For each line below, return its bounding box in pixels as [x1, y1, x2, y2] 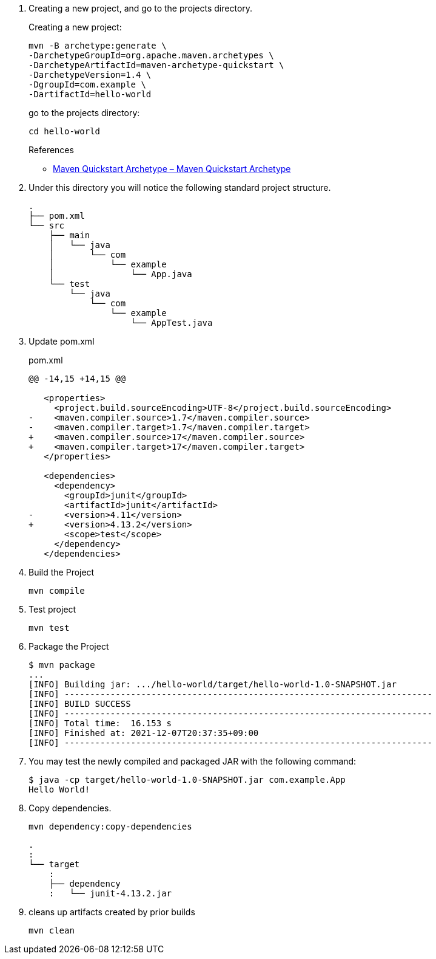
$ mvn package [29, 660, 95, 670]
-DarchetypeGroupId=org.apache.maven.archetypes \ [29, 50, 274, 60]
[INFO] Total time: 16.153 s [29, 718, 172, 728]
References [29, 145, 74, 155]
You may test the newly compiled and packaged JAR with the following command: [29, 756, 357, 766]
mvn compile [29, 586, 85, 596]
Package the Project [29, 641, 109, 651]
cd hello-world [29, 126, 101, 136]
